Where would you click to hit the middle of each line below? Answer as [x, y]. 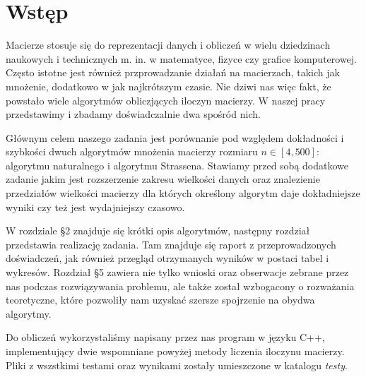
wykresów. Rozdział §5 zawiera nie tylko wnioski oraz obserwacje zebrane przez [177, 272]
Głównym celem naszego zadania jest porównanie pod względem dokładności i [175, 137]
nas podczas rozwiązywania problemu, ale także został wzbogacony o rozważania [180, 286]
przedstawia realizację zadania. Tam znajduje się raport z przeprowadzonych [171, 244]
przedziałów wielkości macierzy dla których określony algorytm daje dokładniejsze [183, 193]
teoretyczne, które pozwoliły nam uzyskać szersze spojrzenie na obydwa [160, 300]
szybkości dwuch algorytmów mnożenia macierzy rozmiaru [132, 151]
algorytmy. [29, 313]
